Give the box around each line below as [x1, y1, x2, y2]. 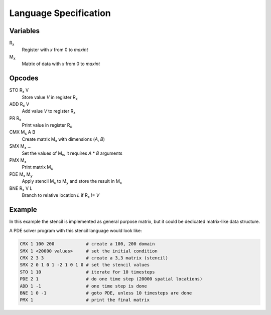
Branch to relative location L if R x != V [22, 192, 100, 199]
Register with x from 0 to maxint [22, 47, 88, 53]
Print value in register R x [22, 122, 72, 129]
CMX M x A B [9, 129, 36, 136]
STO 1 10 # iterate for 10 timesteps [20, 269, 155, 275]
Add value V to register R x [22, 108, 76, 115]
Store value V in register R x [22, 94, 78, 101]
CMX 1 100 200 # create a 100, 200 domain [20, 241, 155, 247]
